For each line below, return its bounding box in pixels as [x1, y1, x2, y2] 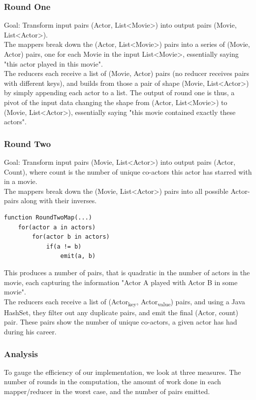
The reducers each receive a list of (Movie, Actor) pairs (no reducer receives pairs [4, 68, 250, 78]
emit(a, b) [60, 253, 96, 260]
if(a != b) [46, 243, 82, 250]
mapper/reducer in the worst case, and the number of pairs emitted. [4, 386, 210, 396]
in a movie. [4, 176, 37, 186]
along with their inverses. [21, 195, 97, 206]
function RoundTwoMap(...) [4, 214, 92, 221]
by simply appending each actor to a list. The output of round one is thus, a [4, 87, 235, 98]
